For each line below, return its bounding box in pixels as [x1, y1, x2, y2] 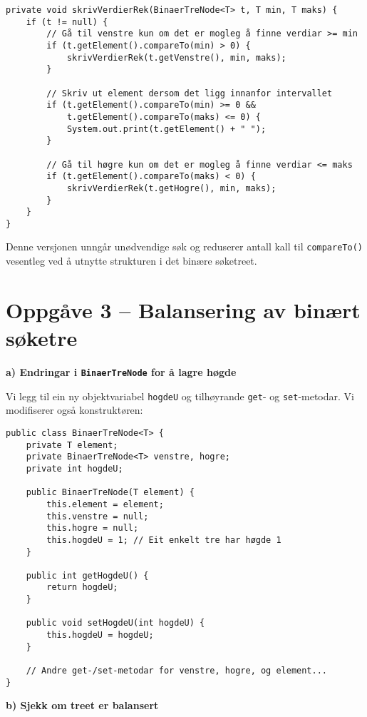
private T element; [26, 439, 118, 450]
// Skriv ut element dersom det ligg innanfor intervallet [46, 88, 333, 98]
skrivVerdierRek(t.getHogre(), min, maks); [66, 183, 276, 193]
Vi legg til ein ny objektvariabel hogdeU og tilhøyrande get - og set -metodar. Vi [6, 388, 354, 403]
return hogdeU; [46, 582, 118, 593]
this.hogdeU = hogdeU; [46, 630, 154, 641]
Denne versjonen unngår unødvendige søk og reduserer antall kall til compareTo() [6, 239, 363, 254]
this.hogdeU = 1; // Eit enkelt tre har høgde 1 [46, 534, 281, 545]
